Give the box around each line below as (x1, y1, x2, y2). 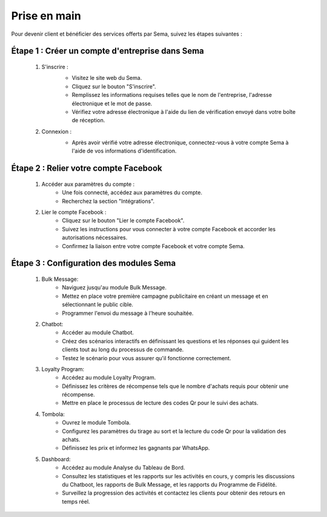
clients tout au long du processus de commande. (62, 346, 184, 354)
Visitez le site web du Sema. (71, 74, 142, 82)
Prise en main (11, 9, 81, 22)
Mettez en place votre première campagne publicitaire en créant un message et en (62, 292, 269, 300)
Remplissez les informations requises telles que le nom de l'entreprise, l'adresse (71, 91, 272, 99)
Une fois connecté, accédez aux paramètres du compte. (62, 189, 203, 196)
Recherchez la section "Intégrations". (62, 197, 154, 205)
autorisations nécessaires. (62, 234, 128, 242)
